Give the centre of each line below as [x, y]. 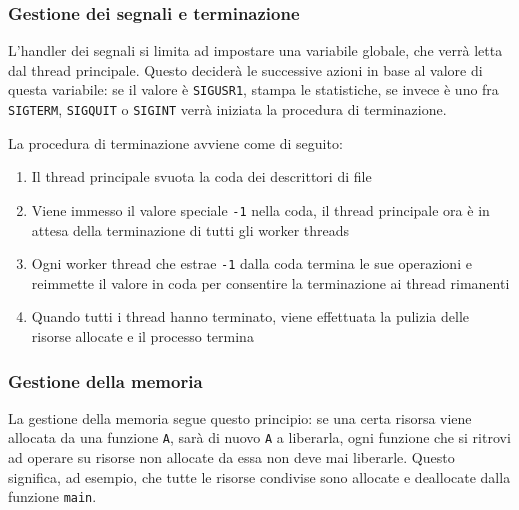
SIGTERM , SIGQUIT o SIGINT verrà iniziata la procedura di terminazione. [227, 109]
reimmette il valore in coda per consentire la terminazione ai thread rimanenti [270, 282]
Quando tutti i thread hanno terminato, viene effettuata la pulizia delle [250, 316]
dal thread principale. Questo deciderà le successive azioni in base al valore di [245, 69]
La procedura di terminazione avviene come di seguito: [175, 142]
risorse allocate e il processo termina [142, 336]
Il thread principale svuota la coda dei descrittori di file [201, 176]
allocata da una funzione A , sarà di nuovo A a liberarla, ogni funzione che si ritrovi [259, 437]
